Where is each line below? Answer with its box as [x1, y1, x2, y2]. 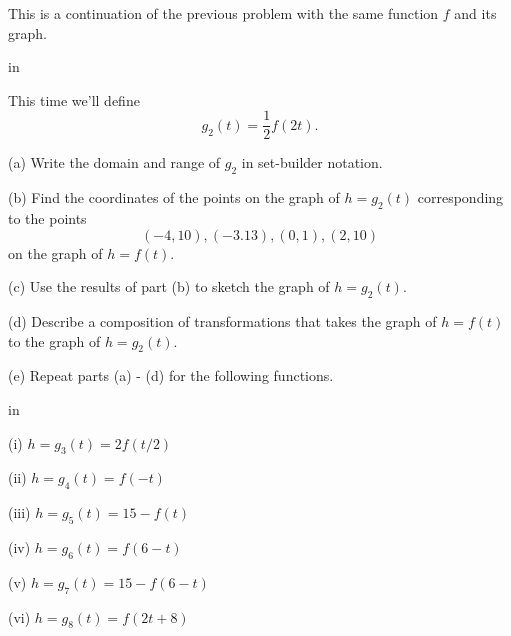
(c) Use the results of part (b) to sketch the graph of [8, 276, 330, 297]
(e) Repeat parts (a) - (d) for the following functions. [8, 365, 334, 386]
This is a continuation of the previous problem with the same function [8, 3, 439, 23]
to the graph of [8, 330, 101, 351]
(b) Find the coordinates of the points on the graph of [8, 187, 340, 208]
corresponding [417, 187, 504, 208]
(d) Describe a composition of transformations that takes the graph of [8, 311, 437, 332]
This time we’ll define [8, 89, 140, 110]
